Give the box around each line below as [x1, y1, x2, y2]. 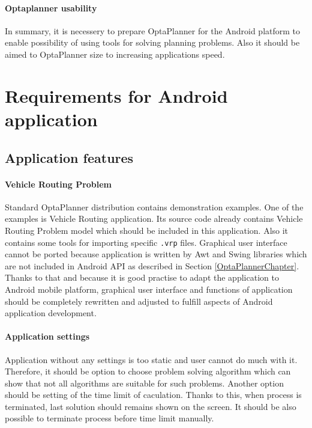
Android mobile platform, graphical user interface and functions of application [5, 283, 293, 295]
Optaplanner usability [5, 1, 97, 14]
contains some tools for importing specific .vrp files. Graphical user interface [5, 236, 287, 248]
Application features [5, 148, 134, 167]
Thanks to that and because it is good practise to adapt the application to [5, 271, 279, 284]
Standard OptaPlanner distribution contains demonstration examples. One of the [5, 200, 304, 213]
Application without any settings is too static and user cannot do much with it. [5, 353, 298, 365]
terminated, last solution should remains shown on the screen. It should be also [5, 400, 296, 412]
